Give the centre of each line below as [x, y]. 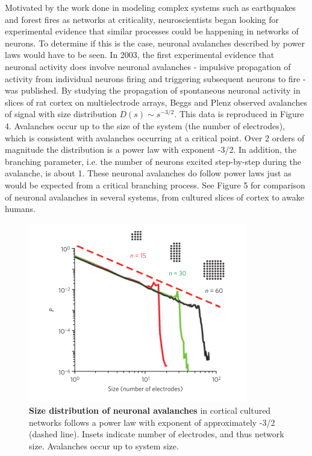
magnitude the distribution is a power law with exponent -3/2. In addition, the [151, 149]
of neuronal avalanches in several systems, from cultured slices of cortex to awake [154, 197]
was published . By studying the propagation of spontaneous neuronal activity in [153, 90]
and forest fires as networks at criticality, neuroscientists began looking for [142, 19]
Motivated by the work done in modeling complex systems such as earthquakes [151, 7]
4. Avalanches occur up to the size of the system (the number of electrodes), [145, 125]
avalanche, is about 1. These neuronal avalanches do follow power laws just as [148, 173]
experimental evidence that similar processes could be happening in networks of [152, 31]
